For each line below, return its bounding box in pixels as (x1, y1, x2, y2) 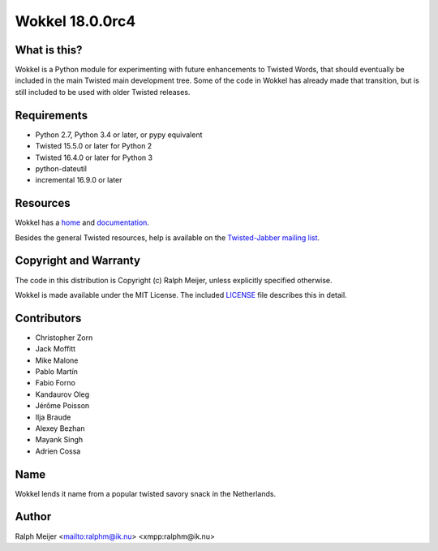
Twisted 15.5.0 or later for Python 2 (35, 141, 152, 151)
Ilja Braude (35, 412, 71, 422)
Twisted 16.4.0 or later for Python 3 (35, 153, 153, 162)
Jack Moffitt (35, 344, 76, 354)
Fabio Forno (35, 378, 76, 388)
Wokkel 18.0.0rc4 (15, 12, 136, 30)
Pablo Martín (35, 366, 79, 377)
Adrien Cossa (35, 446, 81, 456)
